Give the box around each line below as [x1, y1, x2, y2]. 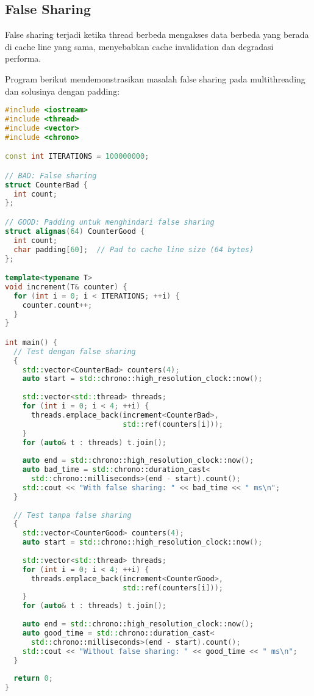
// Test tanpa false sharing [13, 510, 132, 520]
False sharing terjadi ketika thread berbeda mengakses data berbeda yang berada [5, 28, 309, 41]
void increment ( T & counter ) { [5, 282, 127, 291]
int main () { [5, 338, 57, 347]
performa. [5, 52, 41, 65]
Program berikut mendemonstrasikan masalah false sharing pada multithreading [5, 72, 305, 85]
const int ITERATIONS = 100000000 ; [5, 152, 149, 161]
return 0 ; [13, 674, 53, 683]
